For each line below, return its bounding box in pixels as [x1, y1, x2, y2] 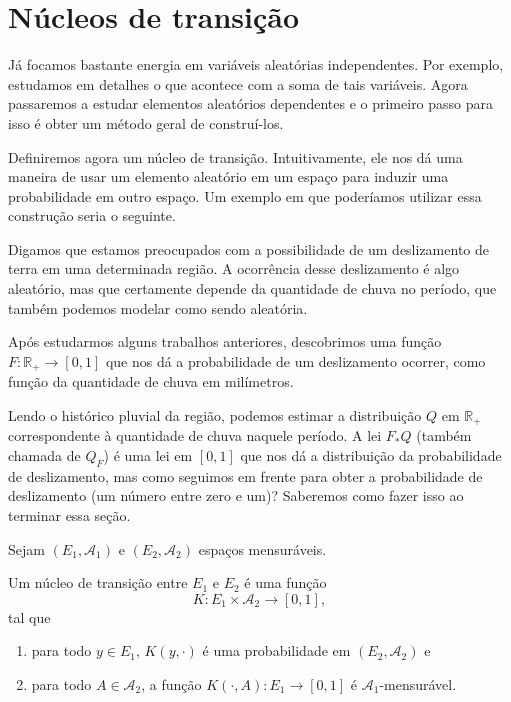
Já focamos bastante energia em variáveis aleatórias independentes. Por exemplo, [8, 54, 504, 75]
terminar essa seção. [8, 504, 131, 525]
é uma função [244, 572, 327, 593]
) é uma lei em [103, 444, 193, 465]
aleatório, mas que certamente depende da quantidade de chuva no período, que [8, 278, 497, 299]
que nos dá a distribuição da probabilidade [240, 444, 502, 465]
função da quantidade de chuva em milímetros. [8, 371, 294, 392]
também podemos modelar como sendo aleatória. [8, 297, 308, 318]
